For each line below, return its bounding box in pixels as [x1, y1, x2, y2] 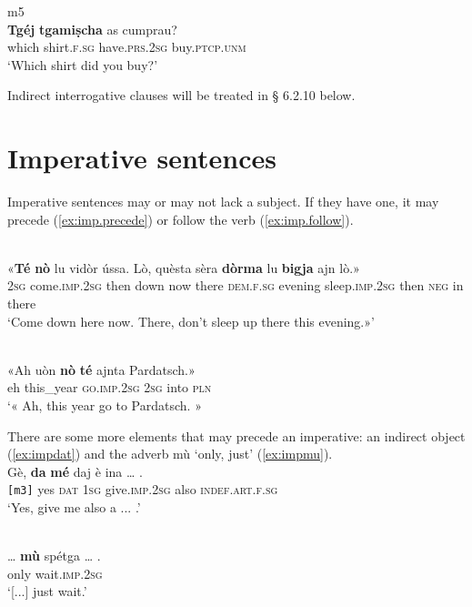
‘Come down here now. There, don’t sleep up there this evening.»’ [7, 311, 375, 330]
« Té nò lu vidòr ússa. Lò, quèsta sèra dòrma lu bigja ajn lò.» [7, 258, 360, 277]
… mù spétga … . [7, 546, 101, 565]
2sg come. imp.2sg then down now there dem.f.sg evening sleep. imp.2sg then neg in [7, 276, 464, 295]
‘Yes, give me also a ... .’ [7, 498, 141, 517]
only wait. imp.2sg [7, 563, 103, 582]
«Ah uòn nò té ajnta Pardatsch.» [7, 359, 196, 379]
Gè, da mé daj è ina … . [7, 461, 143, 481]
